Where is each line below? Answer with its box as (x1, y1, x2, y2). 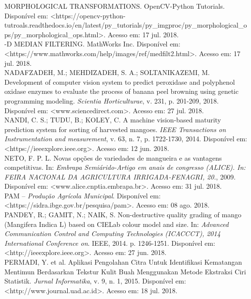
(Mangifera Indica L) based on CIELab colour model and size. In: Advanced (4, 219, 229, 229)
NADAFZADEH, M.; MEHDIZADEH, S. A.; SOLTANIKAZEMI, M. (4, 67, 210, 77)
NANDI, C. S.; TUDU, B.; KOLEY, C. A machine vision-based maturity (4, 115, 221, 125)
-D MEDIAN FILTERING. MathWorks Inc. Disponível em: (4, 39, 180, 49)
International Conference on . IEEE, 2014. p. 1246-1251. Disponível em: (4, 238, 215, 248)
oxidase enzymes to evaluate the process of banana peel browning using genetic (4, 86, 239, 96)
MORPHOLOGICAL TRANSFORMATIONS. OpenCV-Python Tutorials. (4, 1, 225, 11)
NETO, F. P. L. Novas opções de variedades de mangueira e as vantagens (4, 152, 222, 163)
